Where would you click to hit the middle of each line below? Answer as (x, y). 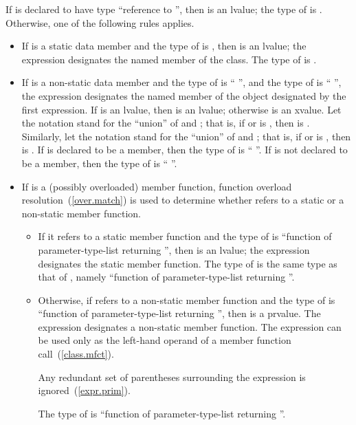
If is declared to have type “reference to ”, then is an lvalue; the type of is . (164, 9)
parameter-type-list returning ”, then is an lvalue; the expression (174, 249)
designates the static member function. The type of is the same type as (188, 263)
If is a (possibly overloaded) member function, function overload (157, 186)
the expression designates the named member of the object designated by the (184, 95)
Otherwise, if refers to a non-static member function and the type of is (187, 299)
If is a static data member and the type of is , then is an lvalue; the (164, 46)
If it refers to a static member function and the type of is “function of (185, 236)
